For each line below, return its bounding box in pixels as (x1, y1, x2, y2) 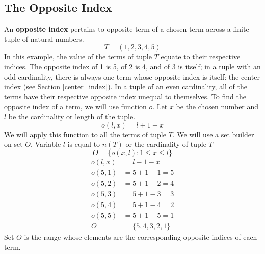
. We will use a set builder (172, 129, 254, 139)
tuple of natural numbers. (4, 33, 84, 44)
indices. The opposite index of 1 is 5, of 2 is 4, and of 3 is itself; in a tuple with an (4, 61, 261, 71)
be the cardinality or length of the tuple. (8, 111, 136, 121)
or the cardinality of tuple (125, 139, 206, 149)
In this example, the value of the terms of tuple (4, 51, 152, 62)
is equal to (67, 139, 100, 149)
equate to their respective (161, 51, 241, 62)
